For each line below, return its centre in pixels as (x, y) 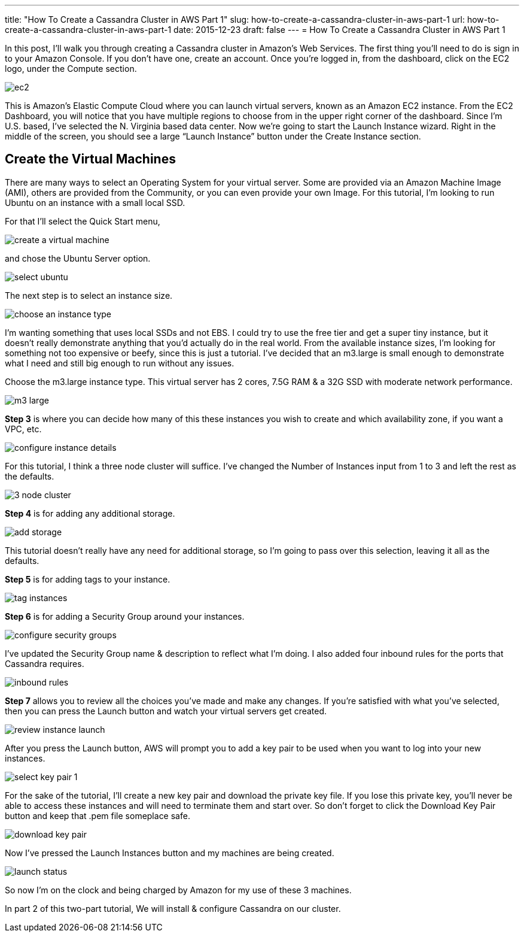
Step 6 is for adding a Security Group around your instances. (125, 616)
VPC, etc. (23, 429)
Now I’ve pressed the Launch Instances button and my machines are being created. (170, 853)
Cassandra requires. (45, 663)
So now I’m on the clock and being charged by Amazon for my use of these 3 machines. (178, 890)
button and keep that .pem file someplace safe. (98, 815)
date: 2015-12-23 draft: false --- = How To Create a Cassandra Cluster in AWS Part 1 (339, 30)
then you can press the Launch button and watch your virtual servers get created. (166, 711)
